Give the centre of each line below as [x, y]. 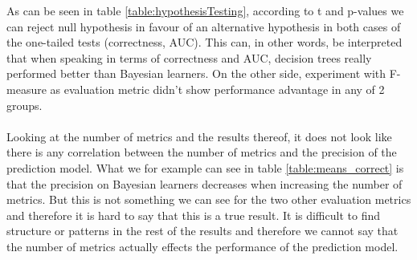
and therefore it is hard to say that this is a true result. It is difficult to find [193, 215]
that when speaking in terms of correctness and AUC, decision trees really [189, 57]
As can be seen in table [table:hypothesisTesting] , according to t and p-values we [205, 10]
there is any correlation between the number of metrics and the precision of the [202, 152]
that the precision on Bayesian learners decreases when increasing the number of [204, 183]
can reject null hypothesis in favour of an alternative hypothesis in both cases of [204, 26]
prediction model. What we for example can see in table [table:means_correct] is [205, 167]
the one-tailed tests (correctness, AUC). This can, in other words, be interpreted [204, 42]
